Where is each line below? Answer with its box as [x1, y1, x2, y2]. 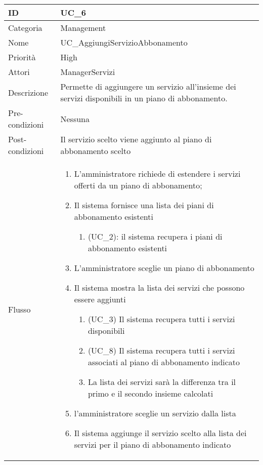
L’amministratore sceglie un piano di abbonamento [74, 262, 254, 274]
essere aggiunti [74, 293, 126, 305]
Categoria [8, 22, 42, 33]
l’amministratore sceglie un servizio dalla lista [74, 407, 236, 419]
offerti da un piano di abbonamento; [74, 179, 202, 191]
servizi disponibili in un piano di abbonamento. [60, 92, 228, 104]
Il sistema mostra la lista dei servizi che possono [74, 282, 245, 293]
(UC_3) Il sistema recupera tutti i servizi [87, 313, 235, 325]
